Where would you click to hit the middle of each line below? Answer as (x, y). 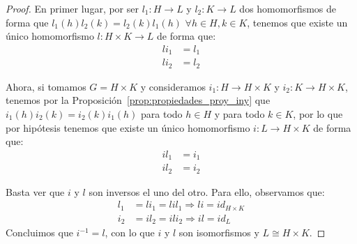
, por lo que (318, 113)
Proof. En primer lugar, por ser (72, 8)
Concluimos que (39, 232)
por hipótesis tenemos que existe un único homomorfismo (128, 127)
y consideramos (173, 86)
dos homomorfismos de (288, 8)
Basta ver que (35, 191)
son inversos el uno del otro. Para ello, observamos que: (207, 191)
